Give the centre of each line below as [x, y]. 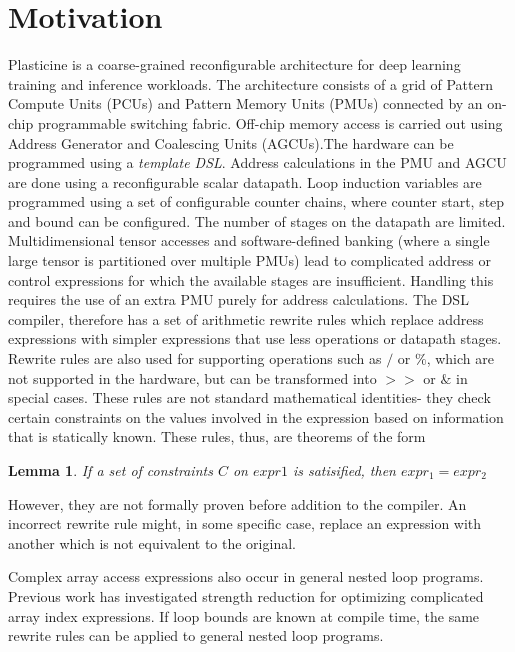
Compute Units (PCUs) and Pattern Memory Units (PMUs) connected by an [245, 103]
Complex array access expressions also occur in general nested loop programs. [246, 576]
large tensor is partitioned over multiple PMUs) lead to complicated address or [250, 260]
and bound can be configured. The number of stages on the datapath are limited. [257, 220]
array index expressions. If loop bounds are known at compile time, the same [244, 615]
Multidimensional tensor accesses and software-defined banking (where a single [249, 240]
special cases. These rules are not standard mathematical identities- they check [249, 397]
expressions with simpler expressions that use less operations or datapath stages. [255, 338]
